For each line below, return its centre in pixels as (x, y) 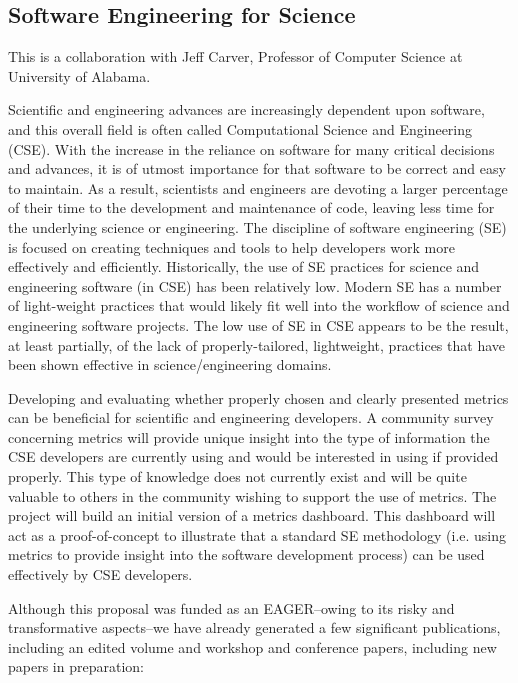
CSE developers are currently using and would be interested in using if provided (253, 456)
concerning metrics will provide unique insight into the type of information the (249, 436)
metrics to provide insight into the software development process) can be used (246, 554)
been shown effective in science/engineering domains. (170, 364)
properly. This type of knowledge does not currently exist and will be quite (237, 476)
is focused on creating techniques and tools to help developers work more (231, 246)
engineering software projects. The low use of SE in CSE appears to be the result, (258, 324)
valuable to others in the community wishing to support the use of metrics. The (252, 495)
